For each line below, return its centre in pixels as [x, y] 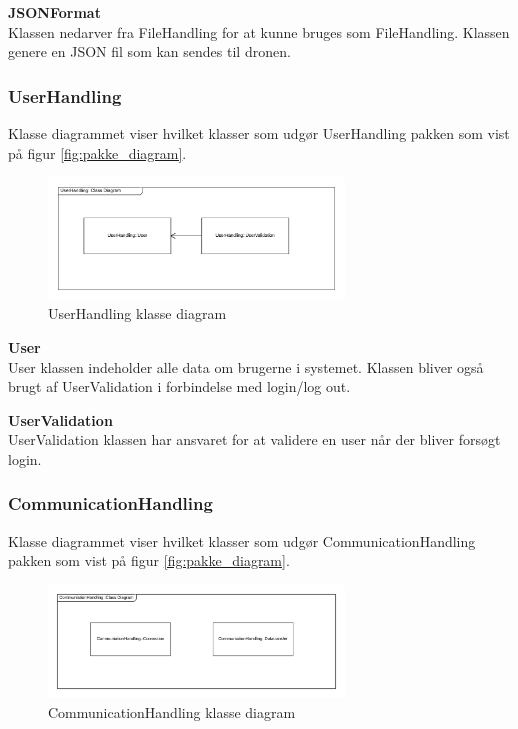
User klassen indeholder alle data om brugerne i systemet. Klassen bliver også [246, 366]
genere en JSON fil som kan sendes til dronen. [149, 51]
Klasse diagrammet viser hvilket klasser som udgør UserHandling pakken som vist [259, 133]
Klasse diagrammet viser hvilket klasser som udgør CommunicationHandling [242, 540]
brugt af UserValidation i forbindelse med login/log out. [179, 386]
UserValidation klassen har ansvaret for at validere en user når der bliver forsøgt [254, 439]
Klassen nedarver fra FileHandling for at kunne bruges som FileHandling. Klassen [259, 31]
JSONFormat [54, 12]
